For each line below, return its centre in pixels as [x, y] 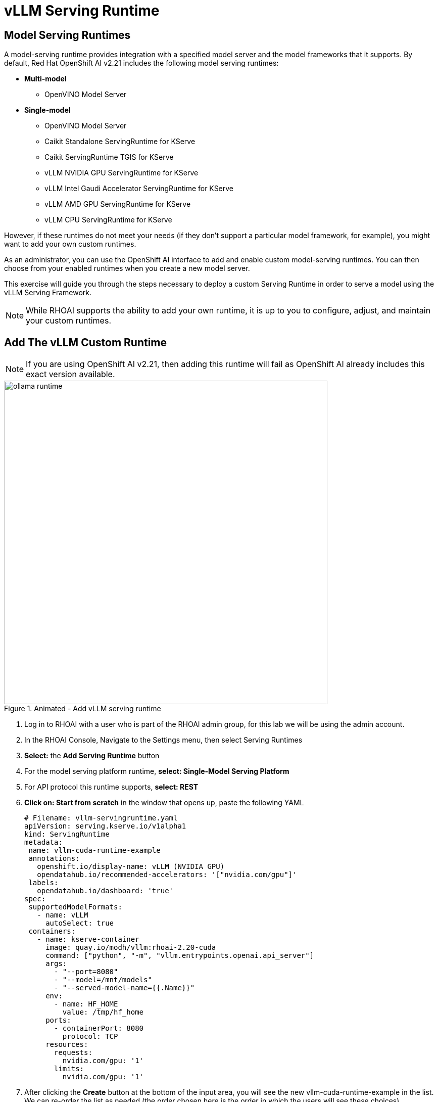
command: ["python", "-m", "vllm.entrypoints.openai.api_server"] [180, 956]
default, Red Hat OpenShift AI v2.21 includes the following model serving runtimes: [141, 63]
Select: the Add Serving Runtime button [92, 756]
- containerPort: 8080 [99, 1028]
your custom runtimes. [68, 321]
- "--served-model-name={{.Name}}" [125, 988]
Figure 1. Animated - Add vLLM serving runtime [83, 709]
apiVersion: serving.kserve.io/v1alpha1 [105, 826]
